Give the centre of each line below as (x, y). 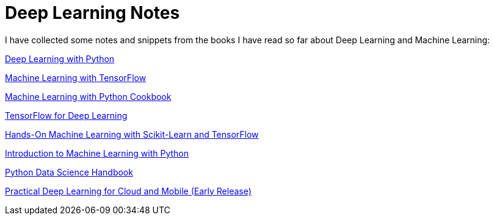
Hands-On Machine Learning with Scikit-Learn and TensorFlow (132, 134)
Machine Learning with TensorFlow (76, 77)
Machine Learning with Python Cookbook (88, 96)
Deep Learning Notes (93, 13)
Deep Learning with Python (60, 59)
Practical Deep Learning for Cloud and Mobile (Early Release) (128, 191)
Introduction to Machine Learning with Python (97, 153)
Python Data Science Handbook (69, 172)
